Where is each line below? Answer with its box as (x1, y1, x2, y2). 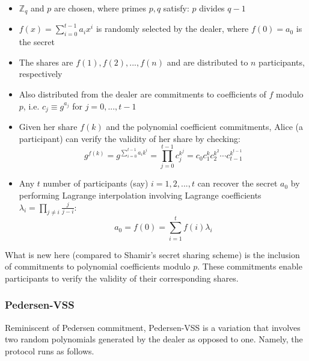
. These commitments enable (197, 260, 302, 273)
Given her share (19, 120, 78, 133)
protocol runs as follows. (5, 344, 94, 357)
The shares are (19, 55, 73, 68)
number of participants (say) (43, 177, 148, 190)
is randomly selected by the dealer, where (96, 22, 249, 35)
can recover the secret (197, 177, 278, 190)
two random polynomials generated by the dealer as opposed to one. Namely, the (5, 333, 303, 345)
